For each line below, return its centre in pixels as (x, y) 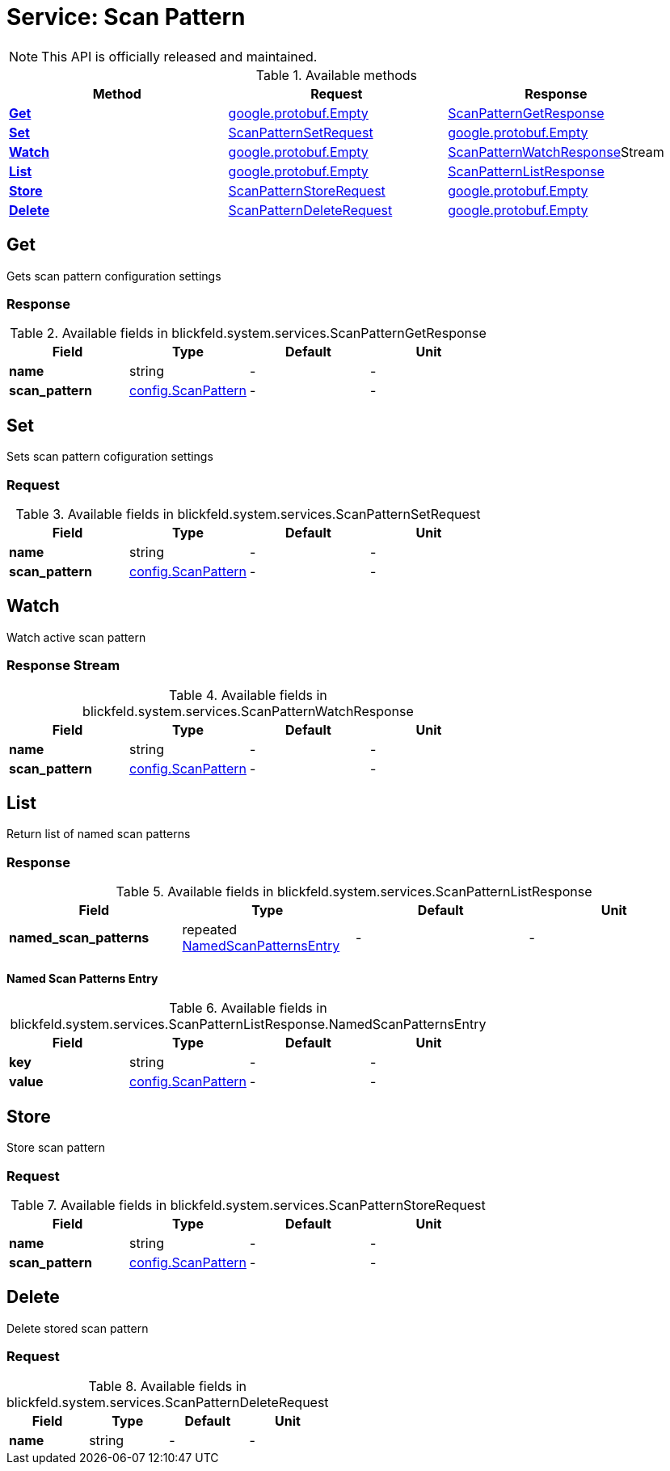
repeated (210, 930)
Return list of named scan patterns (99, 834)
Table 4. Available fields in (248, 695)
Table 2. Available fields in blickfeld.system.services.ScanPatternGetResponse (248, 333)
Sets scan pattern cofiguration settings (110, 457)
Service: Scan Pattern (126, 17)
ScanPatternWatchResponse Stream (556, 152)
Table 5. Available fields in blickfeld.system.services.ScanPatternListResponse (354, 892)
